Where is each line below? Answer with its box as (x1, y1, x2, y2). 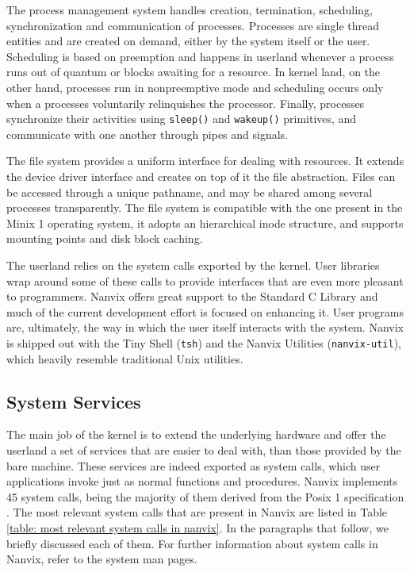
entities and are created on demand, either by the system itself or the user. (6, 33, 370, 49)
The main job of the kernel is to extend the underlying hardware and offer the (6, 426, 386, 443)
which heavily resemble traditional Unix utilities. (6, 350, 243, 367)
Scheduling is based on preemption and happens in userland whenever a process (6, 48, 394, 64)
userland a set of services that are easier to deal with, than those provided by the (6, 441, 401, 458)
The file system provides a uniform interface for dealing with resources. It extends (6, 152, 404, 169)
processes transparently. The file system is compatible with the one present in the (6, 199, 403, 216)
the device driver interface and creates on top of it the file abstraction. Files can (6, 168, 396, 184)
